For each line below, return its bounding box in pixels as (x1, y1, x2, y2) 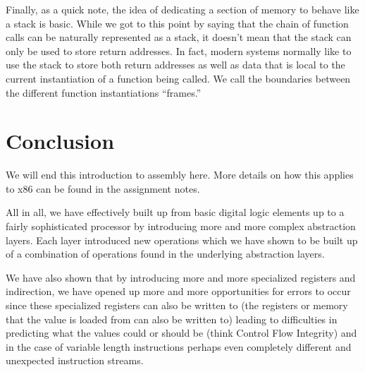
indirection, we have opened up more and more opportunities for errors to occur (6, 284, 351, 299)
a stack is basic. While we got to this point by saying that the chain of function (6, 16, 349, 30)
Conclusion (6, 126, 115, 155)
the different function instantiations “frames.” (6, 85, 202, 100)
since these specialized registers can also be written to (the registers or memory (6, 298, 348, 313)
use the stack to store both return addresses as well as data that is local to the (6, 57, 345, 72)
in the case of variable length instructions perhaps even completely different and (6, 339, 352, 354)
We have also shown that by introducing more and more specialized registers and (6, 270, 356, 284)
